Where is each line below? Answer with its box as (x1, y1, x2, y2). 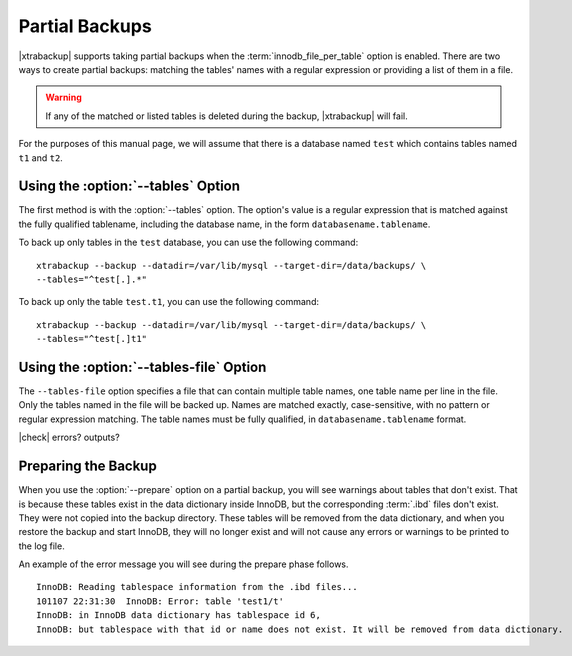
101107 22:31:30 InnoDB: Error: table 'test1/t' (36, 595, 285, 607)
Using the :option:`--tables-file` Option (18, 358, 267, 375)
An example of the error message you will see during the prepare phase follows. (18, 558, 349, 570)
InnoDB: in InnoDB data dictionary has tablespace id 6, (36, 610, 322, 621)
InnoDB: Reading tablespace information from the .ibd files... (36, 581, 359, 593)
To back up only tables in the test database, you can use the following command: (18, 236, 359, 249)
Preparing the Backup (18, 458, 157, 475)
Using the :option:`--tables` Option (18, 178, 240, 195)
